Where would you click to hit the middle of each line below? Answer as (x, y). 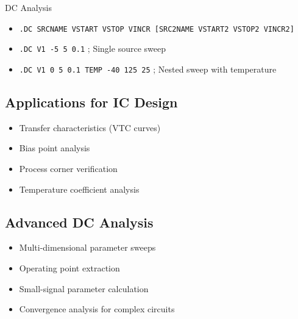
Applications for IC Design (91, 102)
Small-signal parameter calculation (84, 288)
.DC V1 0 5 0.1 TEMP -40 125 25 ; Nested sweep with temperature (148, 69)
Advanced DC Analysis (79, 222)
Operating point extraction (69, 267)
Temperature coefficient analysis (79, 189)
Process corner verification (68, 168)
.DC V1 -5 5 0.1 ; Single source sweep (92, 48)
